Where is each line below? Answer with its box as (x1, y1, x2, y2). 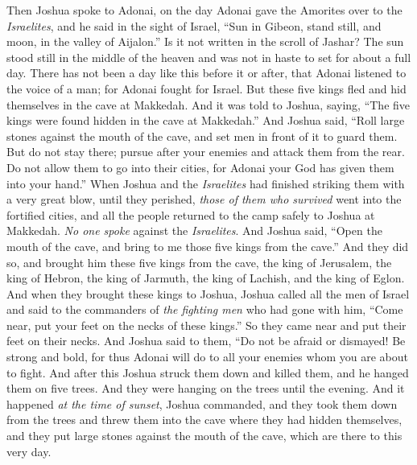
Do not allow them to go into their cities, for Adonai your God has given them (6, 158, 394, 175)
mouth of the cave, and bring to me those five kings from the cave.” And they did (6, 237, 409, 254)
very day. (6, 442, 52, 459)
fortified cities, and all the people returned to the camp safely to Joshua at (6, 206, 375, 223)
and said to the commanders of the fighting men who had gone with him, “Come (6, 301, 403, 318)
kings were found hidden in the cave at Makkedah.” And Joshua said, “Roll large (6, 112, 405, 129)
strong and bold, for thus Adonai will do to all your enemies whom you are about (6, 348, 408, 365)
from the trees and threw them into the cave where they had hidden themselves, (6, 411, 403, 428)
